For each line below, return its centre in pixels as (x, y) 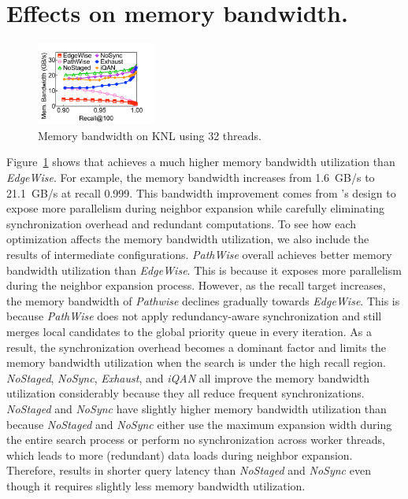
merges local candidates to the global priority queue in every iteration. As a (189, 332)
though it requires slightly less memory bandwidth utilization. (156, 485)
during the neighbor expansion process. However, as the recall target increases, (196, 285)
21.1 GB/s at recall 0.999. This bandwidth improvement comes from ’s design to (201, 192)
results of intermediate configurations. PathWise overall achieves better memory (199, 255)
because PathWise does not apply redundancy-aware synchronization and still (194, 316)
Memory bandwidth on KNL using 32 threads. (150, 135)
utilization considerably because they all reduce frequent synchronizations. (185, 393)
